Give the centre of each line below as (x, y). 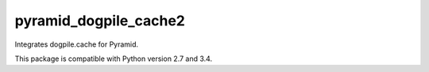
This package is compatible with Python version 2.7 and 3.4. (114, 59)
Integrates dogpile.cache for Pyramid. (77, 44)
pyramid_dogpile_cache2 (100, 21)
